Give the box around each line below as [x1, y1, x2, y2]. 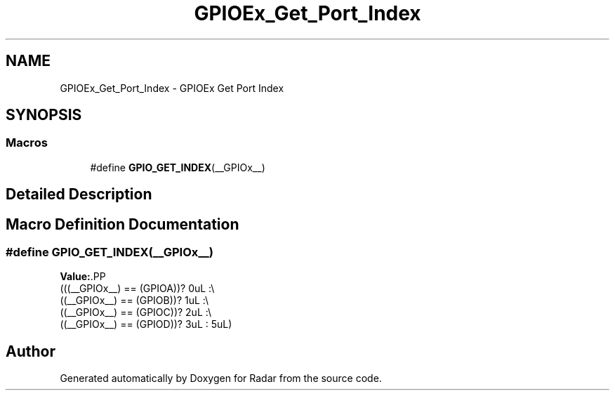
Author [6, 342, 55, 360]
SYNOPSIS [6, 106, 82, 124]
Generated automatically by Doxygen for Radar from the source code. [60, 372, 382, 385]
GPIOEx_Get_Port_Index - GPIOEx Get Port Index [60, 81, 284, 94]
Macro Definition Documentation [6, 215, 239, 233]
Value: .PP [60, 270, 106, 283]
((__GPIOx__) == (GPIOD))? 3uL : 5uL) [60, 318, 232, 331]
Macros [6, 136, 48, 150]
